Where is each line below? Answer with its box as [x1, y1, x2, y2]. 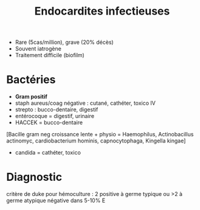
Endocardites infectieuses [34, 4, 170, 18]
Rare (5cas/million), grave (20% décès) [15, 38, 114, 46]
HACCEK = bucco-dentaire [15, 119, 83, 126]
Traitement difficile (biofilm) [15, 52, 85, 59]
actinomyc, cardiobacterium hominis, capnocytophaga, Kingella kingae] [6, 137, 186, 144]
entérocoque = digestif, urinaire [15, 113, 95, 120]
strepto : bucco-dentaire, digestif [15, 106, 98, 113]
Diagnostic [6, 170, 63, 184]
